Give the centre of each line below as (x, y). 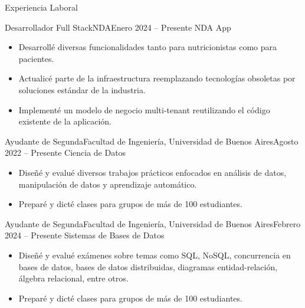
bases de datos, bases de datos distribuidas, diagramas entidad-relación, (148, 266)
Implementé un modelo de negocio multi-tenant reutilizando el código (144, 109)
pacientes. (36, 58)
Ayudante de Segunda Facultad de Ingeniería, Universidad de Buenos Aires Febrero (153, 223)
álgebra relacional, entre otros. (73, 278)
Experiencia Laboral (41, 7)
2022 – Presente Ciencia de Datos (65, 153)
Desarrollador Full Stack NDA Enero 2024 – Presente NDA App (118, 27)
